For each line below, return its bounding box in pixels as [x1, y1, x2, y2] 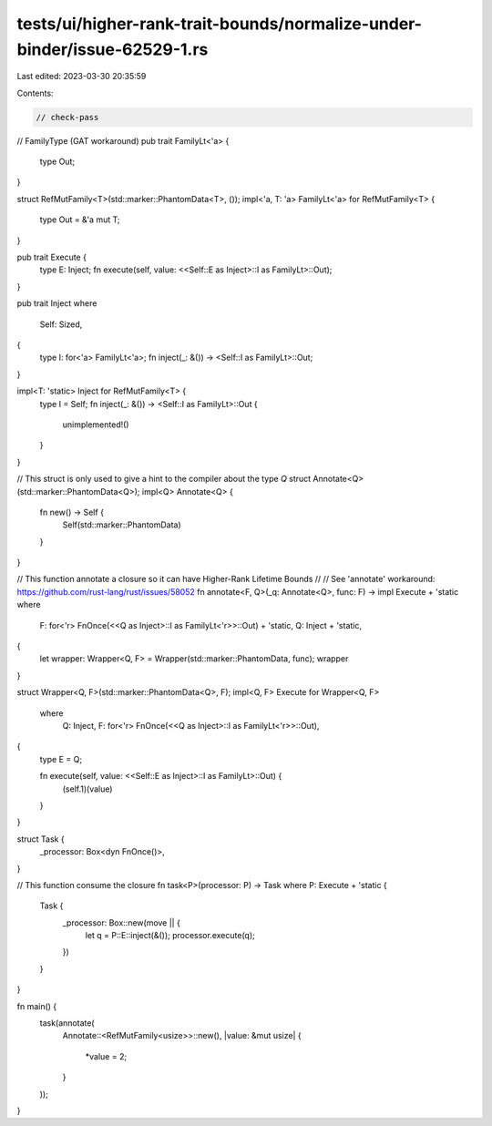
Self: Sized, [39, 319, 83, 330]
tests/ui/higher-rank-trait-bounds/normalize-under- [16, 14, 423, 34]
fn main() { [16, 1000, 57, 1011]
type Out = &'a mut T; [39, 214, 120, 225]
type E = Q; [39, 753, 82, 764]
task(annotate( [39, 1018, 95, 1029]
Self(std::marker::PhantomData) [62, 519, 181, 530]
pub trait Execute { [16, 251, 87, 263]
